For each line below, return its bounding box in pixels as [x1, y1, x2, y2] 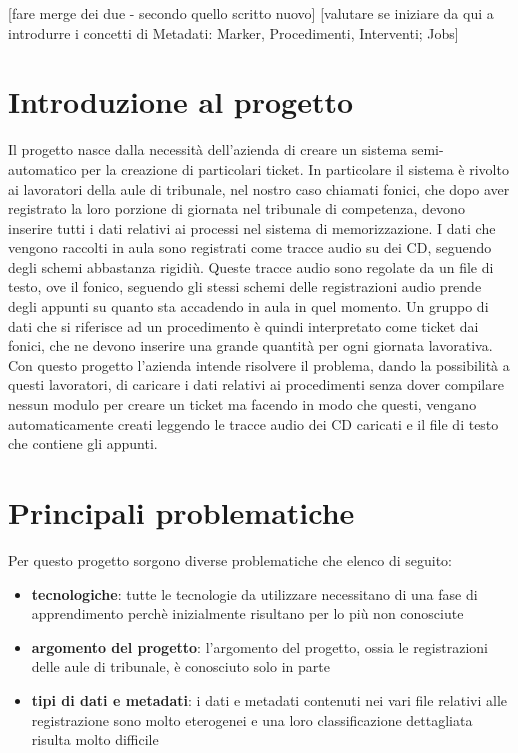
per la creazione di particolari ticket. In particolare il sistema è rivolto [81, 158, 509, 179]
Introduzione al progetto [8, 81, 354, 122]
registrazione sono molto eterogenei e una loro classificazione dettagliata [31, 709, 473, 730]
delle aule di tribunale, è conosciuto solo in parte [31, 656, 330, 677]
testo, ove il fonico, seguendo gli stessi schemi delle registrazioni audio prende [8, 276, 482, 297]
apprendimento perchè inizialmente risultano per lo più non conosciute [31, 603, 464, 624]
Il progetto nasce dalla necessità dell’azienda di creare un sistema [8, 139, 408, 160]
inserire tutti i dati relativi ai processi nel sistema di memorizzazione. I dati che [8, 217, 496, 238]
